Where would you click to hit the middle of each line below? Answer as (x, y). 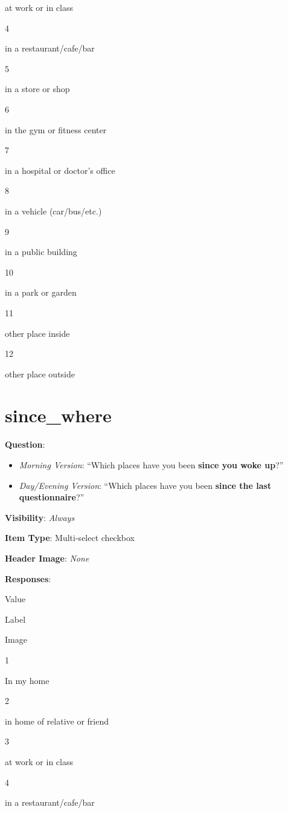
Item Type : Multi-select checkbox (70, 538)
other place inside (37, 333)
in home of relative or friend (57, 721)
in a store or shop (37, 89)
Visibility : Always (40, 517)
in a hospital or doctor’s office (60, 170)
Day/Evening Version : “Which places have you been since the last (145, 485)
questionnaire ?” (52, 497)
